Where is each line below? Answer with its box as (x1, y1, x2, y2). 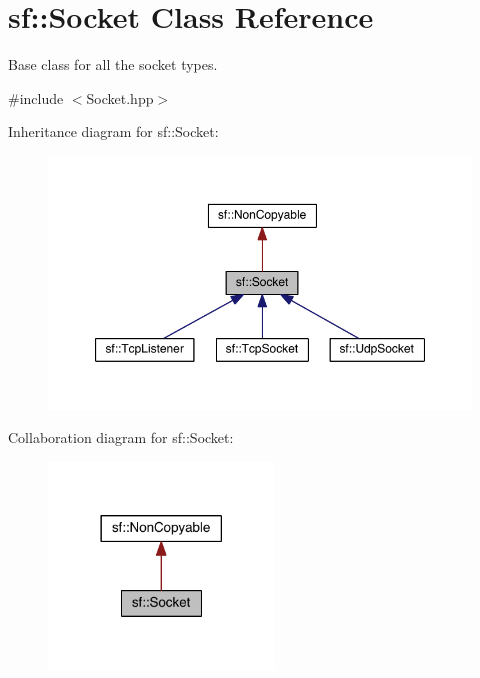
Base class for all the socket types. (8, 54, 218, 75)
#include (8, 87, 64, 108)
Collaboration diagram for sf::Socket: (8, 427, 234, 448)
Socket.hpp (86, 87, 154, 108)
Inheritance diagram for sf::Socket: (8, 121, 219, 142)
